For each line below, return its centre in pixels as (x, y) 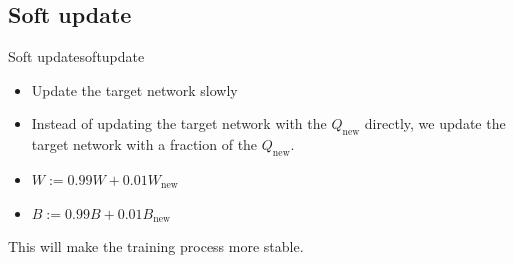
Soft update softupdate (76, 56)
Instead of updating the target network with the (179, 123)
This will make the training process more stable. (156, 246)
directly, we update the (435, 123)
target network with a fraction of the (144, 144)
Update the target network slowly (134, 89)
